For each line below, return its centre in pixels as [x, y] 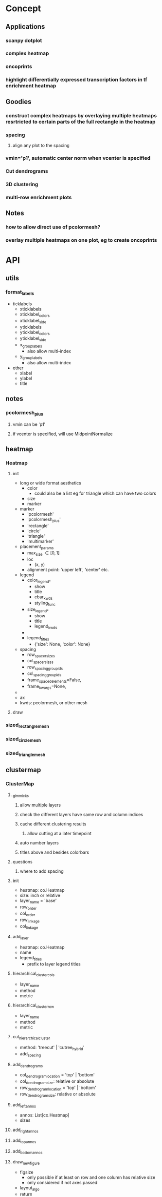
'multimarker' [40, 541]
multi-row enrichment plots [39, 197]
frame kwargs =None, [46, 687]
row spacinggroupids [45, 668]
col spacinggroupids [44, 674]
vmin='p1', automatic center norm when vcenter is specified [78, 158]
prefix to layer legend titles [54, 964]
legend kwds [46, 627]
